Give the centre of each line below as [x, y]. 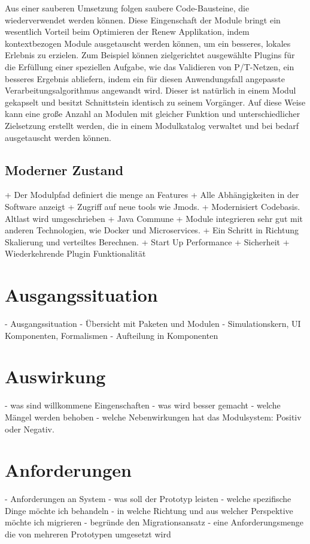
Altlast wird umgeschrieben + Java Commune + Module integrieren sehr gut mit [154, 218]
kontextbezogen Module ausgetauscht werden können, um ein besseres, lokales [148, 43]
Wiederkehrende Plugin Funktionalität [75, 253]
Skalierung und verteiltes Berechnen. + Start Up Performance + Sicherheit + [147, 241]
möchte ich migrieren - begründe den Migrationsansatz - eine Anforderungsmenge [154, 522]
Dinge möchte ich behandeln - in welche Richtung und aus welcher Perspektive [149, 510]
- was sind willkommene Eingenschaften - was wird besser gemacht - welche [143, 405]
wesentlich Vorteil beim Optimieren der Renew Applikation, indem [127, 31]
